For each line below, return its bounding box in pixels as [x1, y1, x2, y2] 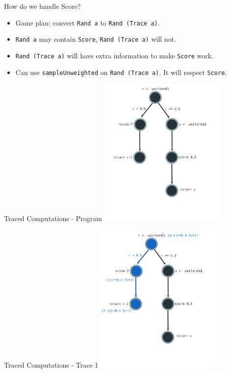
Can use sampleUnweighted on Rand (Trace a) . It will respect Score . [15, 67, 227, 77]
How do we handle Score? [4, 1, 81, 11]
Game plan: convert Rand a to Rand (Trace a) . [15, 17, 160, 27]
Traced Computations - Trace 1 [4, 359, 99, 370]
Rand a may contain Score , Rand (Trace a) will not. [15, 34, 176, 44]
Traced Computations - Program [4, 213, 102, 224]
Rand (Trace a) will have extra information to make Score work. [15, 50, 214, 60]
